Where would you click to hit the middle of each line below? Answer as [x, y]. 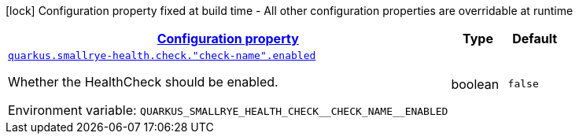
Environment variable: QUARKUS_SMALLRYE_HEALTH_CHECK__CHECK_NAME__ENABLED [228, 110]
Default [535, 39]
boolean [475, 84]
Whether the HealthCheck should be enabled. [143, 82]
